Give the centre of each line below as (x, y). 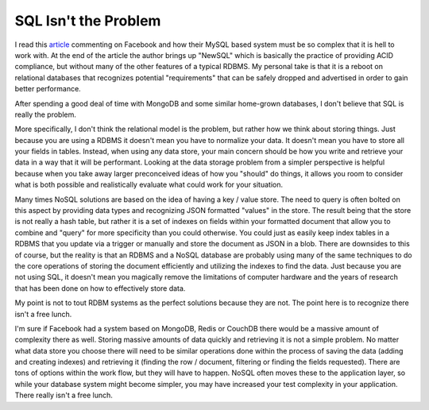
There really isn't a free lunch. (64, 395)
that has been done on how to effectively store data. (100, 288)
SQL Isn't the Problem (88, 21)
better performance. (48, 89)
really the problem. (46, 114)
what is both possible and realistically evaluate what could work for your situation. (149, 185)
